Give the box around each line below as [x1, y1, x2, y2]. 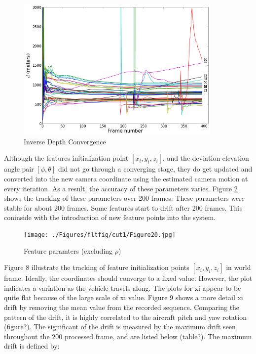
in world [226, 262, 251, 272]
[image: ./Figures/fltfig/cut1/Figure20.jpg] [24, 231, 176, 238]
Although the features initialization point [4, 153, 129, 163]
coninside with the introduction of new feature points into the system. [4, 212, 216, 222]
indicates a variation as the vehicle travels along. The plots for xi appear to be [4, 282, 241, 293]
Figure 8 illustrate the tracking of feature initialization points [4, 262, 189, 272]
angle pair [4, 164, 34, 174]
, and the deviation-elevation [162, 153, 249, 163]
